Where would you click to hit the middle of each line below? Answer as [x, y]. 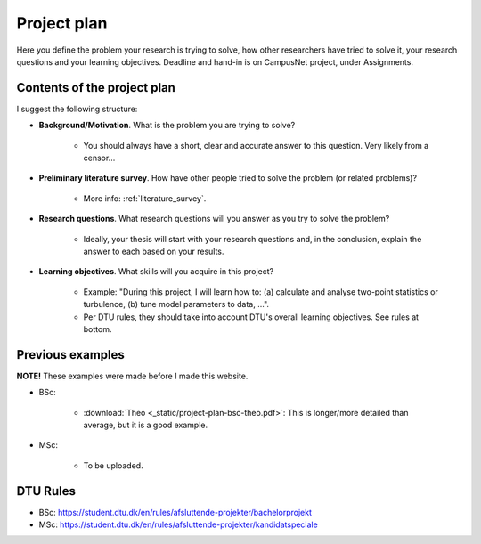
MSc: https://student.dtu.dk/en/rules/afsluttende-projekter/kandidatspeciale [178, 524]
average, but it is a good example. [146, 425]
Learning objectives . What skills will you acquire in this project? [156, 272]
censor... [99, 158]
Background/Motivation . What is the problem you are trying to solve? [167, 126]
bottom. [98, 329]
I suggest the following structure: [77, 109]
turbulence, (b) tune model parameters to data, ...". [176, 304]
